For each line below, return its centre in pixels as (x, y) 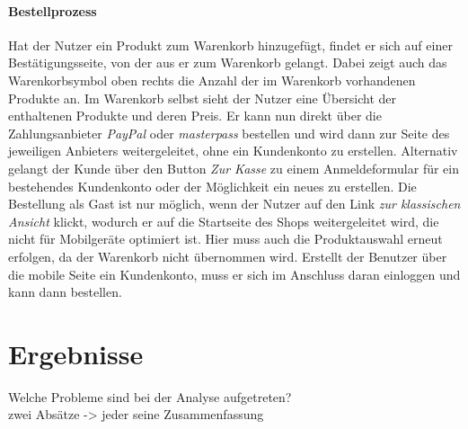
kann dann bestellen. (65, 292)
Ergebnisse (76, 353)
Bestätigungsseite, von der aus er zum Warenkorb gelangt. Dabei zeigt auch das (228, 63)
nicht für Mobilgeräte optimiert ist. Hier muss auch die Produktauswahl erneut (225, 239)
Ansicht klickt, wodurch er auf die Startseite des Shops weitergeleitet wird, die (224, 221)
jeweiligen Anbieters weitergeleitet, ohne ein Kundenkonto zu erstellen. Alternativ (233, 151)
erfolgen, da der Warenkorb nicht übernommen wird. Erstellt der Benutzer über (228, 256)
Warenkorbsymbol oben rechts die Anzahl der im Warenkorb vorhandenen (212, 80)
